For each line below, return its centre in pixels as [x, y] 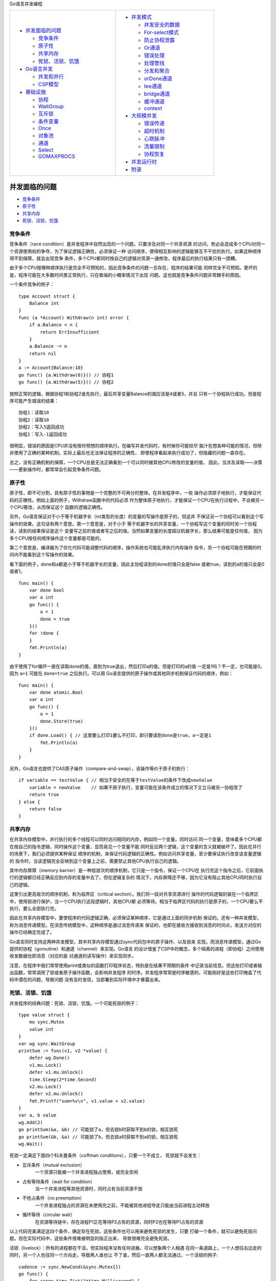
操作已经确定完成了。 [32, 932]
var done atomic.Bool [56, 693]
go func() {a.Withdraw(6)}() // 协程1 [66, 375]
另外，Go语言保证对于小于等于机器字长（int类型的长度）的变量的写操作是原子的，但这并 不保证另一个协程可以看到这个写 [137, 516]
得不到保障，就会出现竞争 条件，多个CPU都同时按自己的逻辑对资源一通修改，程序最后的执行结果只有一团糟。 [124, 258]
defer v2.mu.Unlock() [56, 1094]
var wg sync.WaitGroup [47, 1044]
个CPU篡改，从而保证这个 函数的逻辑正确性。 [57, 507]
